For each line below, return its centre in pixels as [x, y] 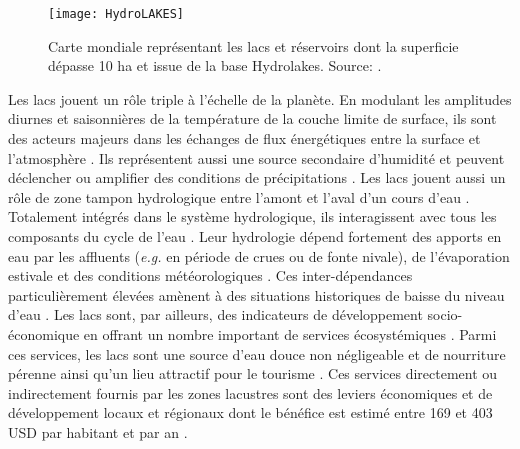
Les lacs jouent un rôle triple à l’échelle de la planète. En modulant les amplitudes [260, 98]
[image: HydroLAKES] [116, 14]
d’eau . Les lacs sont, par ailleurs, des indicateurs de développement [215, 314]
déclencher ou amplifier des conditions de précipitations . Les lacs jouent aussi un [257, 177]
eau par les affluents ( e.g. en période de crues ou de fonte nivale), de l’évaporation [259, 255]
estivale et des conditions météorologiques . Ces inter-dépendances [210, 275]
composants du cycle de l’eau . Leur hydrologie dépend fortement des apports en [255, 236]
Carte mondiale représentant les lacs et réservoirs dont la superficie [253, 45]
